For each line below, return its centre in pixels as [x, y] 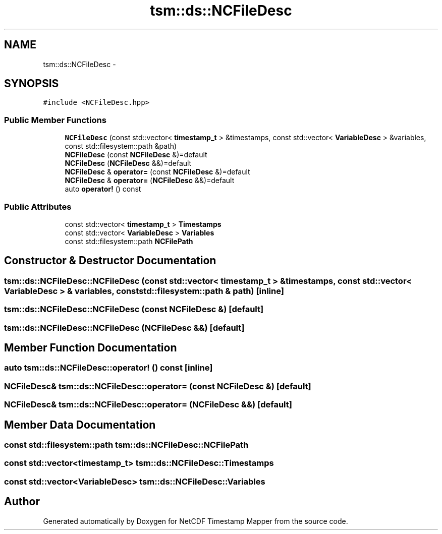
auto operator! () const [103, 189]
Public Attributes [38, 206]
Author [22, 502]
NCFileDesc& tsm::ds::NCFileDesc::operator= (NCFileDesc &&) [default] [148, 405]
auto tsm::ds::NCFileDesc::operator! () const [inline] [108, 368]
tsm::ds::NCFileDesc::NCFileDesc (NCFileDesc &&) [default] [124, 328]
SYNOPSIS [32, 84]
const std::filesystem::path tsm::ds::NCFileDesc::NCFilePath [126, 444]
